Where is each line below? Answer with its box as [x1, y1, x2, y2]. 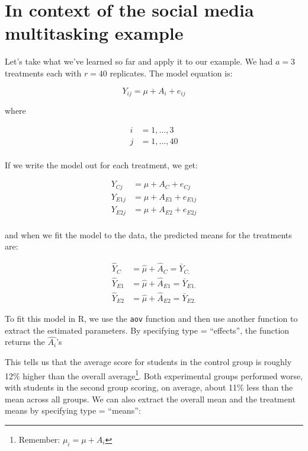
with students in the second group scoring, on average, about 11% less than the [5, 380, 293, 393]
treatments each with [5, 66, 82, 79]
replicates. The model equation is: [110, 66, 233, 79]
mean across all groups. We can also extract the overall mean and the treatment [5, 392, 296, 405]
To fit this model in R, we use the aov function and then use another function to [5, 312, 298, 325]
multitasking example [5, 21, 184, 45]
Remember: [18, 433, 60, 445]
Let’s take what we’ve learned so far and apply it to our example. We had [5, 55, 273, 68]
